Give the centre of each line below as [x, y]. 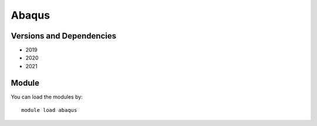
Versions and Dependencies [64, 36]
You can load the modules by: [47, 97]
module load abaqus [49, 110]
